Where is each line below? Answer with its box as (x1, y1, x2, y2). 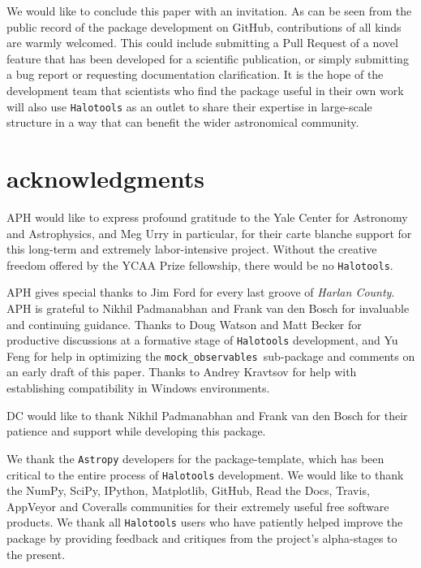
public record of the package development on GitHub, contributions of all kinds (6, 18, 402, 35)
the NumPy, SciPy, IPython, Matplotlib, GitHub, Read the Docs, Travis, (6, 482, 370, 499)
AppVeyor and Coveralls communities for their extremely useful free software (6, 497, 389, 514)
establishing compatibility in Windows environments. (6, 379, 270, 397)
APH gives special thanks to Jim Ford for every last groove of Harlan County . (6, 284, 395, 301)
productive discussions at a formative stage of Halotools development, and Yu (6, 332, 398, 349)
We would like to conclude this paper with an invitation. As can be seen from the (6, 2, 412, 19)
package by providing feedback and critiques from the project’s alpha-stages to (6, 530, 397, 546)
